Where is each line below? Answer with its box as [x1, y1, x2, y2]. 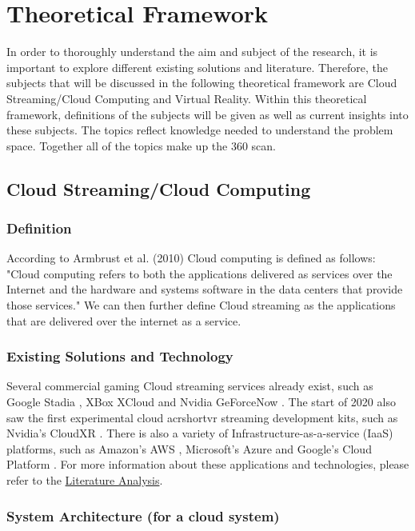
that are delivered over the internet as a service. [6, 312, 241, 329]
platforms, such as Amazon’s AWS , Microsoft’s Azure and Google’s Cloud [6, 440, 372, 457]
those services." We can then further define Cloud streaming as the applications [6, 297, 396, 313]
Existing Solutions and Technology [6, 346, 233, 366]
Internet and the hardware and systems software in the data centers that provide [6, 281, 403, 297]
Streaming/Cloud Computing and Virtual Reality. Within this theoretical [6, 90, 367, 106]
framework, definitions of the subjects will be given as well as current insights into [6, 106, 409, 122]
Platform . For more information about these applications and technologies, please [6, 456, 409, 473]
